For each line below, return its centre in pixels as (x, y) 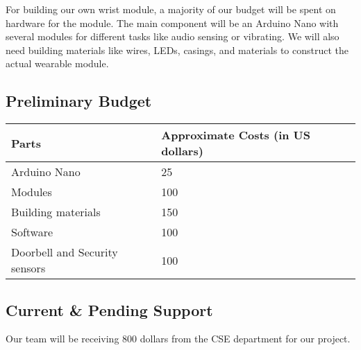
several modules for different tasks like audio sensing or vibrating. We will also (173, 36)
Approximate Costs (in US (236, 135)
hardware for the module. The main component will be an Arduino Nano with (172, 23)
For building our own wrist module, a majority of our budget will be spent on (171, 9)
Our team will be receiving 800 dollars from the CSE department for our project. (178, 339)
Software (32, 232)
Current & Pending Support (109, 309)
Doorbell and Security (65, 252)
